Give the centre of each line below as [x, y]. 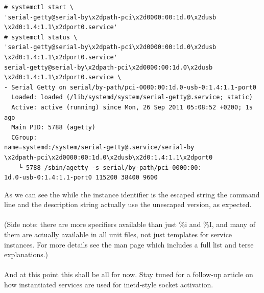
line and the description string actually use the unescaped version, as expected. [128, 204]
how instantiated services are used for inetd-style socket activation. [109, 285]
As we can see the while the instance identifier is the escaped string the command [132, 194]
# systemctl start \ [39, 7]
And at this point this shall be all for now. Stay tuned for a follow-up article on [129, 274]
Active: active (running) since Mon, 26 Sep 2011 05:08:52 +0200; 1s [132, 107]
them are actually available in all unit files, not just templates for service [118, 234]
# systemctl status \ [41, 37]
